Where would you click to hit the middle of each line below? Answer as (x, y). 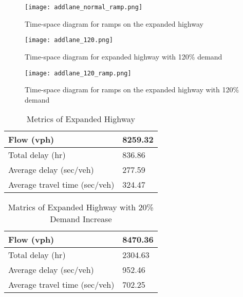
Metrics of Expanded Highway (81, 119)
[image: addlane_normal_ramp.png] (84, 7)
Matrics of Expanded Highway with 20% (81, 207)
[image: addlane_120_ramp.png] (78, 73)
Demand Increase (81, 219)
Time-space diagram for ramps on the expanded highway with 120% (132, 90)
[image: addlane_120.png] (69, 40)
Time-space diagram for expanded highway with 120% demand (124, 56)
